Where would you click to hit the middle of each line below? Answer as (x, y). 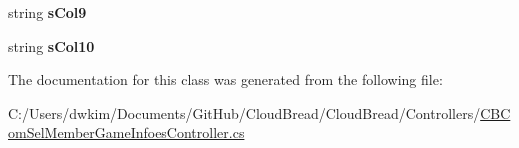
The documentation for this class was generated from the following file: (225, 79)
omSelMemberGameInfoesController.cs (126, 132)
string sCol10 (51, 45)
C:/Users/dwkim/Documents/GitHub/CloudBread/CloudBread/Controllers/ (244, 112)
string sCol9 (47, 12)
